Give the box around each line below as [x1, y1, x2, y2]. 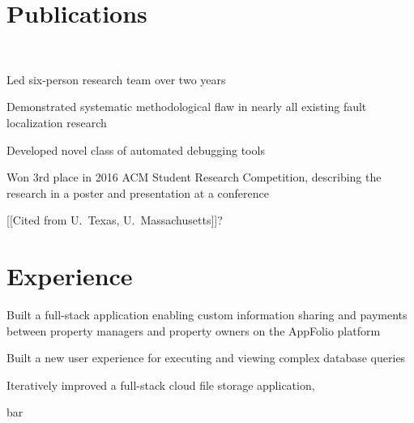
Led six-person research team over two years [6, 70, 226, 88]
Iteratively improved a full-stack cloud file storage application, [6, 376, 315, 393]
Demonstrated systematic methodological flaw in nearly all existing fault [6, 98, 367, 115]
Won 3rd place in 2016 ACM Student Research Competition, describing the [6, 169, 382, 186]
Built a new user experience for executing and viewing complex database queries [6, 349, 406, 366]
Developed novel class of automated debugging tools [6, 141, 265, 158]
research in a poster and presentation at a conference [6, 184, 269, 201]
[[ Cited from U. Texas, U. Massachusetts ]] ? [6, 211, 223, 229]
